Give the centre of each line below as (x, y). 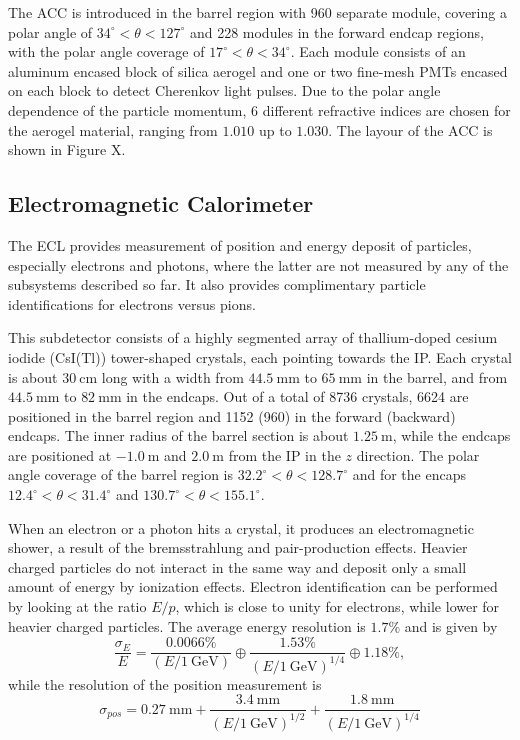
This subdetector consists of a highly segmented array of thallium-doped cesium (253, 337)
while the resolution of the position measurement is (165, 683)
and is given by (451, 625)
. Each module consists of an (378, 51)
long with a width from (172, 376)
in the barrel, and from (437, 376)
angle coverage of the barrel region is (120, 474)
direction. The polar (418, 454)
